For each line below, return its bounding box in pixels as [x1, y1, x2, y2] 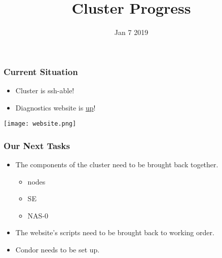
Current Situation [4, 65, 78, 78]
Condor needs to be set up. [15, 244, 100, 255]
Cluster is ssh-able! [15, 85, 75, 96]
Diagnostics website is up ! [15, 102, 96, 113]
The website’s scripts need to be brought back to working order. [15, 227, 214, 238]
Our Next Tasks [4, 139, 70, 152]
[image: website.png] [4, 120, 77, 128]
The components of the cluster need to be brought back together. [15, 159, 218, 170]
